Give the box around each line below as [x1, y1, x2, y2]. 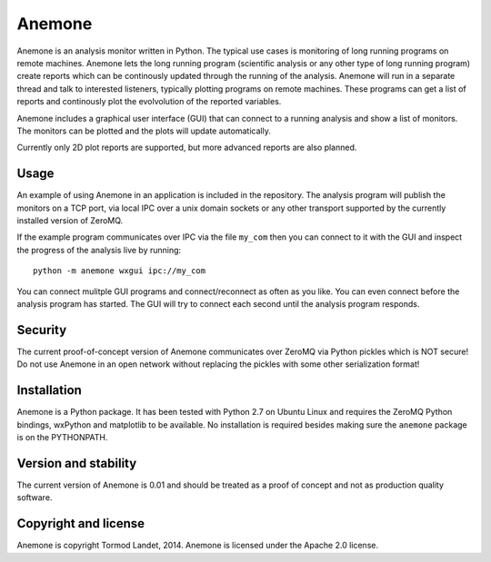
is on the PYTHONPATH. [16, 431, 108, 442]
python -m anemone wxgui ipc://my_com [33, 266, 206, 276]
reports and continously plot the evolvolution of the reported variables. [16, 96, 282, 107]
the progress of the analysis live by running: [16, 244, 182, 255]
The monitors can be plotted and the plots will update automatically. [16, 125, 272, 136]
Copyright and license [16, 516, 145, 531]
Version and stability [16, 455, 137, 471]
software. [16, 492, 53, 503]
